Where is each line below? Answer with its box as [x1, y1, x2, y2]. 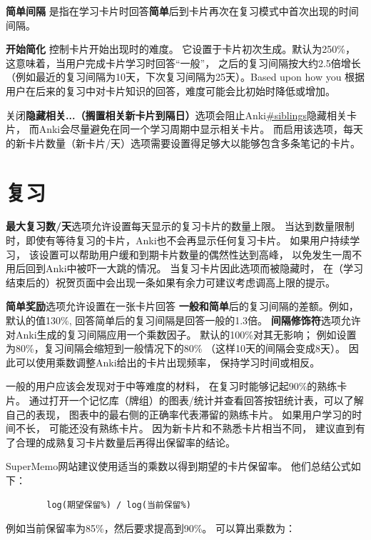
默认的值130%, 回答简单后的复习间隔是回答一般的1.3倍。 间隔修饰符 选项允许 [6, 313, 361, 328]
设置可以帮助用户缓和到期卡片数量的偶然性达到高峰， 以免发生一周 [39, 246, 352, 261]
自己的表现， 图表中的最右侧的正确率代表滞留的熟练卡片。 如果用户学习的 [6, 406, 352, 421]
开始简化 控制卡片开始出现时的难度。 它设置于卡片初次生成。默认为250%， [6, 41, 355, 56]
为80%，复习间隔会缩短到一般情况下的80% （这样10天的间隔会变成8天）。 [6, 341, 345, 356]
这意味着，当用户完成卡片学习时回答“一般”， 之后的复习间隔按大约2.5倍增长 [6, 55, 361, 70]
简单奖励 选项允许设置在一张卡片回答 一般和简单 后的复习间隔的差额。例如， [6, 299, 359, 314]
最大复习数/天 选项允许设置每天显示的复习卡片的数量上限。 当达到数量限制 [6, 219, 355, 234]
